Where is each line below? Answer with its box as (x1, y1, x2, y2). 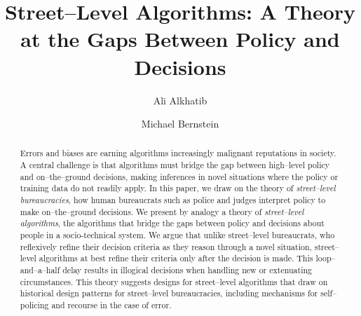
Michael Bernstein (141, 116, 219, 131)
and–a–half (20, 264, 60, 276)
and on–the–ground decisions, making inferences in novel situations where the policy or (20, 170, 339, 182)
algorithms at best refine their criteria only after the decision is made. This (39, 252, 313, 264)
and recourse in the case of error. (51, 299, 172, 311)
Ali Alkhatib (153, 92, 207, 107)
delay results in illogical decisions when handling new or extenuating (62, 264, 313, 276)
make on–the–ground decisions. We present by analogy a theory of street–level (20, 205, 304, 217)
